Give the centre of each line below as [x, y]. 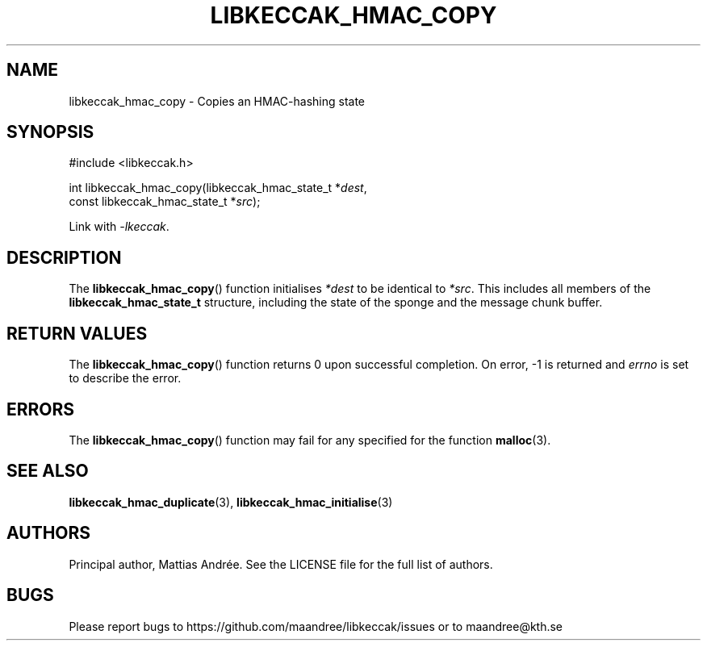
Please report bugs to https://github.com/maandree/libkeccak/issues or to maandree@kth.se [316, 626]
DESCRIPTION [64, 257]
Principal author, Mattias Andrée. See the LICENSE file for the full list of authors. [281, 564]
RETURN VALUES [77, 333]
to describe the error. [125, 378]
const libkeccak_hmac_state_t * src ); [165, 202]
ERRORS [41, 409]
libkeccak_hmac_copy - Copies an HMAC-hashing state [217, 101]
